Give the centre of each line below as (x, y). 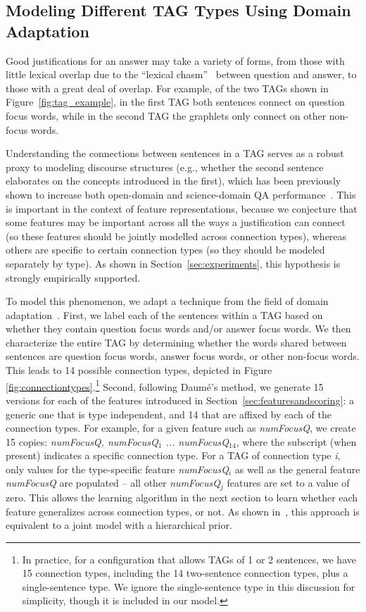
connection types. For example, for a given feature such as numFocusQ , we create (181, 428)
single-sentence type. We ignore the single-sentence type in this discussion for (189, 586)
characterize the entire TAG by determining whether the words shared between (176, 342)
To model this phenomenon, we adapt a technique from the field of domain (167, 301)
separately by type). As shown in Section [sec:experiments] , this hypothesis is (173, 263)
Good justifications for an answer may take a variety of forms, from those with (175, 60)
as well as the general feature (297, 469)
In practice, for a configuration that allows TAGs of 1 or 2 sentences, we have (189, 559)
